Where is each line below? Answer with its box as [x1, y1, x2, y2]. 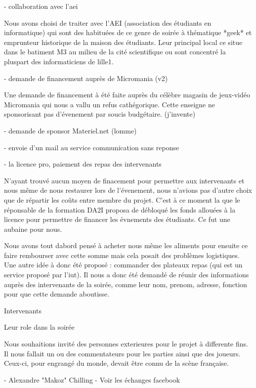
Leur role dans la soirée [4, 322, 75, 332]
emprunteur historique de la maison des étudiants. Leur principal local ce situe [4, 37, 243, 47]
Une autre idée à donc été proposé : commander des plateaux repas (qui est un [4, 259, 243, 270]
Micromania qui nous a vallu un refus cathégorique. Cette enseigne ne [4, 99, 215, 109]
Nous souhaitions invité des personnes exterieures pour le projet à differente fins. [4, 339, 248, 349]
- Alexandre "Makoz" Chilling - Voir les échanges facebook [4, 374, 180, 385]
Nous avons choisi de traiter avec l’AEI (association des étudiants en [4, 17, 212, 28]
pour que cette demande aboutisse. [4, 289, 109, 299]
